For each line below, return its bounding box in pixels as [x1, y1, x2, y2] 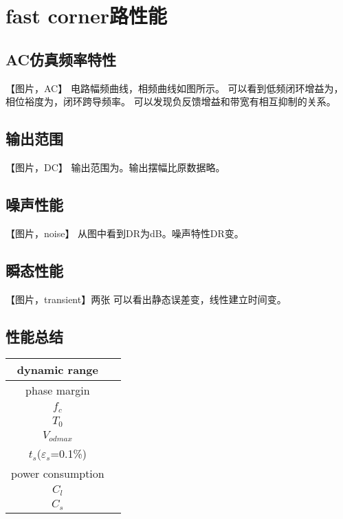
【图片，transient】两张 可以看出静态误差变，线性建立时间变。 [5, 291, 287, 306]
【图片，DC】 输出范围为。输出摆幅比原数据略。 [5, 159, 225, 174]
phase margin [25, 382, 90, 399]
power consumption [11, 465, 104, 482]
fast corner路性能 [5, 1, 168, 30]
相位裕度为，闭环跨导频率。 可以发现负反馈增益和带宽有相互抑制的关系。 [5, 94, 336, 109]
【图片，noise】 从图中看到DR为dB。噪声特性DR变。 [5, 225, 244, 240]
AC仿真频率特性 [5, 48, 117, 69]
